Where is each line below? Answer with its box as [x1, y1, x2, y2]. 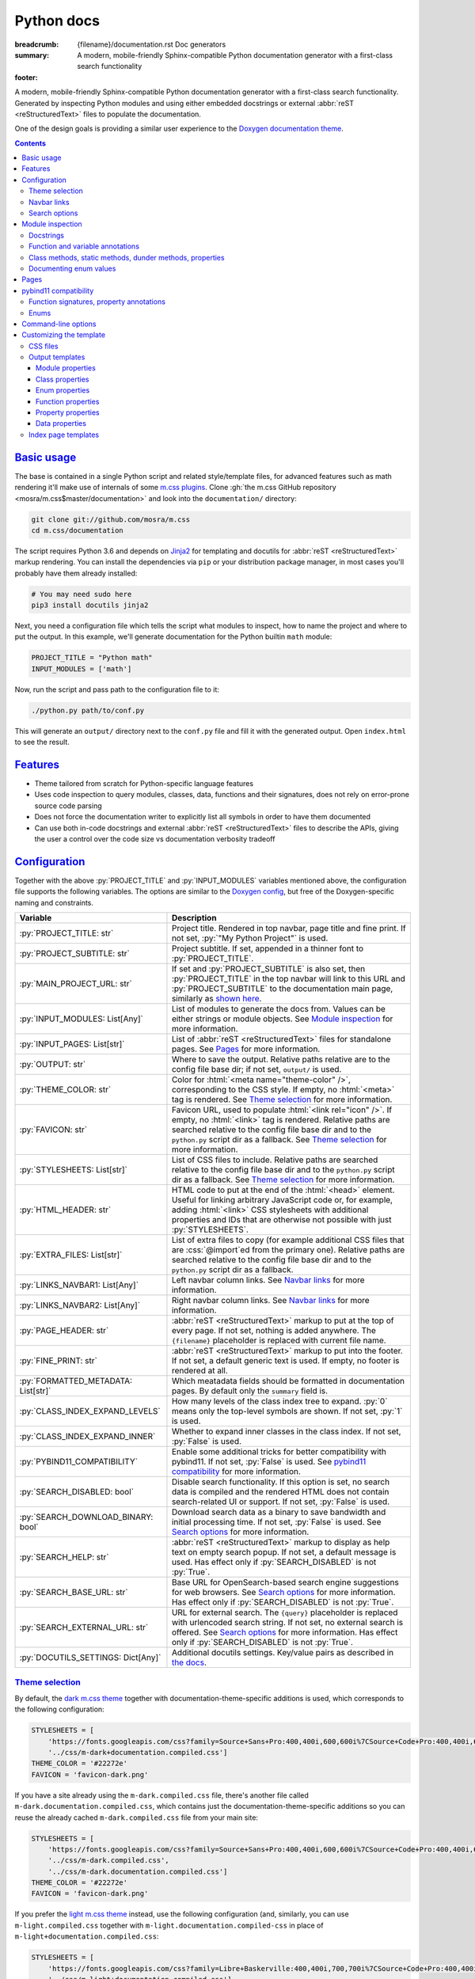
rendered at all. [171, 1366, 229, 1377]
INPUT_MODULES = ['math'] [31, 664, 132, 673]
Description [171, 913, 217, 924]
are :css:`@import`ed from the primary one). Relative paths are [171, 1244, 405, 1255]
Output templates [28, 352, 85, 362]
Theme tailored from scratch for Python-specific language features [34, 779, 253, 788]
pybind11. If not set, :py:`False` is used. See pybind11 [171, 1457, 367, 1468]
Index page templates [28, 430, 99, 439]
